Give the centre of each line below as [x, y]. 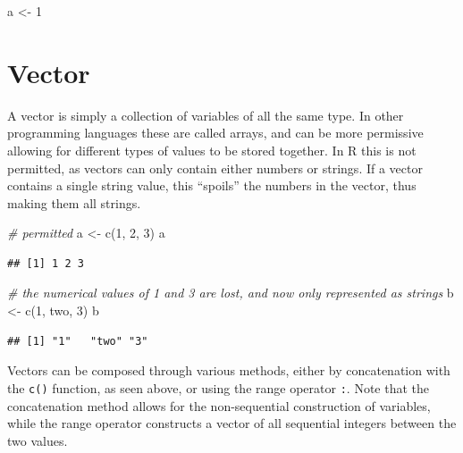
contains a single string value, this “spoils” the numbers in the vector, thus [212, 185]
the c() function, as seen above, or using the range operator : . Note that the [218, 387]
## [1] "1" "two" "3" [78, 341]
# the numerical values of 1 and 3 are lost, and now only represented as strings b [231, 293]
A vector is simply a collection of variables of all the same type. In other [206, 115]
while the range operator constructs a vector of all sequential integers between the [232, 423]
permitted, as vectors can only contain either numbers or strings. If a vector [215, 168]
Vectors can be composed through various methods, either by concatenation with [229, 370]
